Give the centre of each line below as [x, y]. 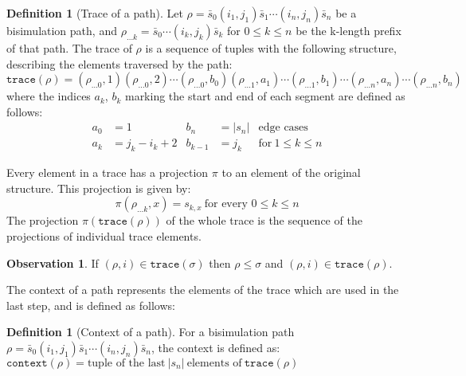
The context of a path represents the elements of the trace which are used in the [203, 290]
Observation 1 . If [53, 262]
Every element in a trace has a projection [108, 172]
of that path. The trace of [69, 48]
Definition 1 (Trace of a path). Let [95, 13]
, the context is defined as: [215, 347]
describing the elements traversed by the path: [119, 63]
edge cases [283, 128]
